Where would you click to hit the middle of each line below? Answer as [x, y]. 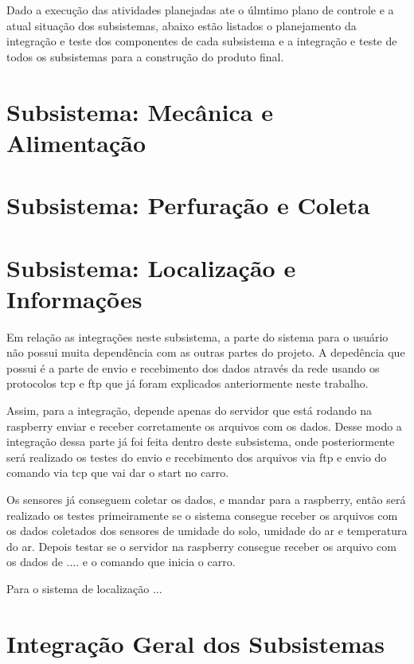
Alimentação [76, 142]
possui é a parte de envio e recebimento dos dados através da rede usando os [193, 367]
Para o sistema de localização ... [84, 588]
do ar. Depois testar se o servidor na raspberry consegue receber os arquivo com [201, 546]
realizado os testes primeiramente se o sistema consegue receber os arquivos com [202, 515]
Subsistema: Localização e [151, 267]
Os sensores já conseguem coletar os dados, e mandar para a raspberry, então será [206, 499]
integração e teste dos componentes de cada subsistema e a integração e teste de [202, 41]
